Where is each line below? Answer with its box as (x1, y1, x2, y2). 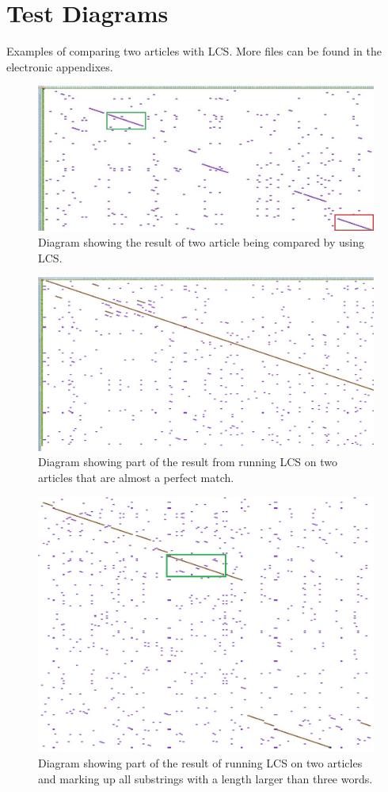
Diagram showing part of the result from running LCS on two (38, 453, 337, 470)
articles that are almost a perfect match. (38, 469, 234, 485)
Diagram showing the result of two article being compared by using (38, 233, 365, 250)
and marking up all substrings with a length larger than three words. (38, 770, 373, 786)
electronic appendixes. (6, 58, 113, 75)
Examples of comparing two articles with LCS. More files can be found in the (6, 43, 382, 59)
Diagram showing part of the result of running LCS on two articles (38, 755, 363, 771)
